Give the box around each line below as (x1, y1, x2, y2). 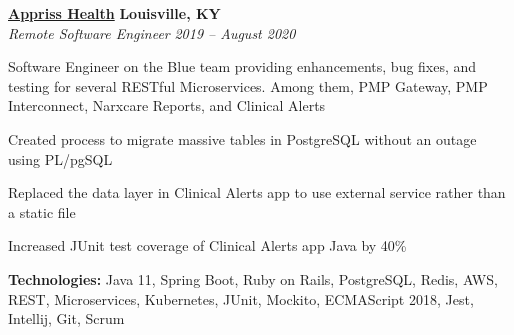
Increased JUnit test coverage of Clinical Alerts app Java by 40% (8, 235, 407, 256)
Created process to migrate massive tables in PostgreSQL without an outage (8, 128, 477, 149)
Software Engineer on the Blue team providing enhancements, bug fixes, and (8, 56, 477, 77)
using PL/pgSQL (8, 148, 113, 169)
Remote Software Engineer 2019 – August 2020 (8, 22, 296, 43)
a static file (8, 201, 76, 222)
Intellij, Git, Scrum (8, 308, 125, 329)
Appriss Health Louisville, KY (8, 3, 221, 23)
